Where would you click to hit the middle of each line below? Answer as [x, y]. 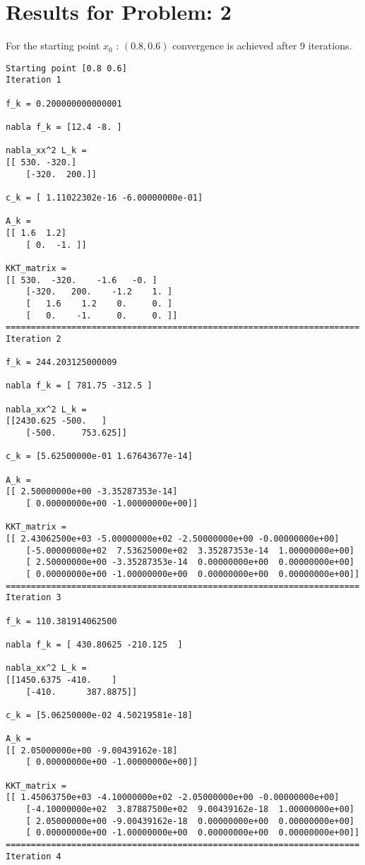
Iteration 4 [34, 856]
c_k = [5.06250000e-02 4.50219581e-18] [99, 715]
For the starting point [53, 46]
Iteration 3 [34, 598]
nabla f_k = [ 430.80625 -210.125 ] [94, 644]
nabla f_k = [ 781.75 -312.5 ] [79, 386]
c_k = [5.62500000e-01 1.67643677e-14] [99, 457]
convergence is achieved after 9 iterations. [262, 46]
